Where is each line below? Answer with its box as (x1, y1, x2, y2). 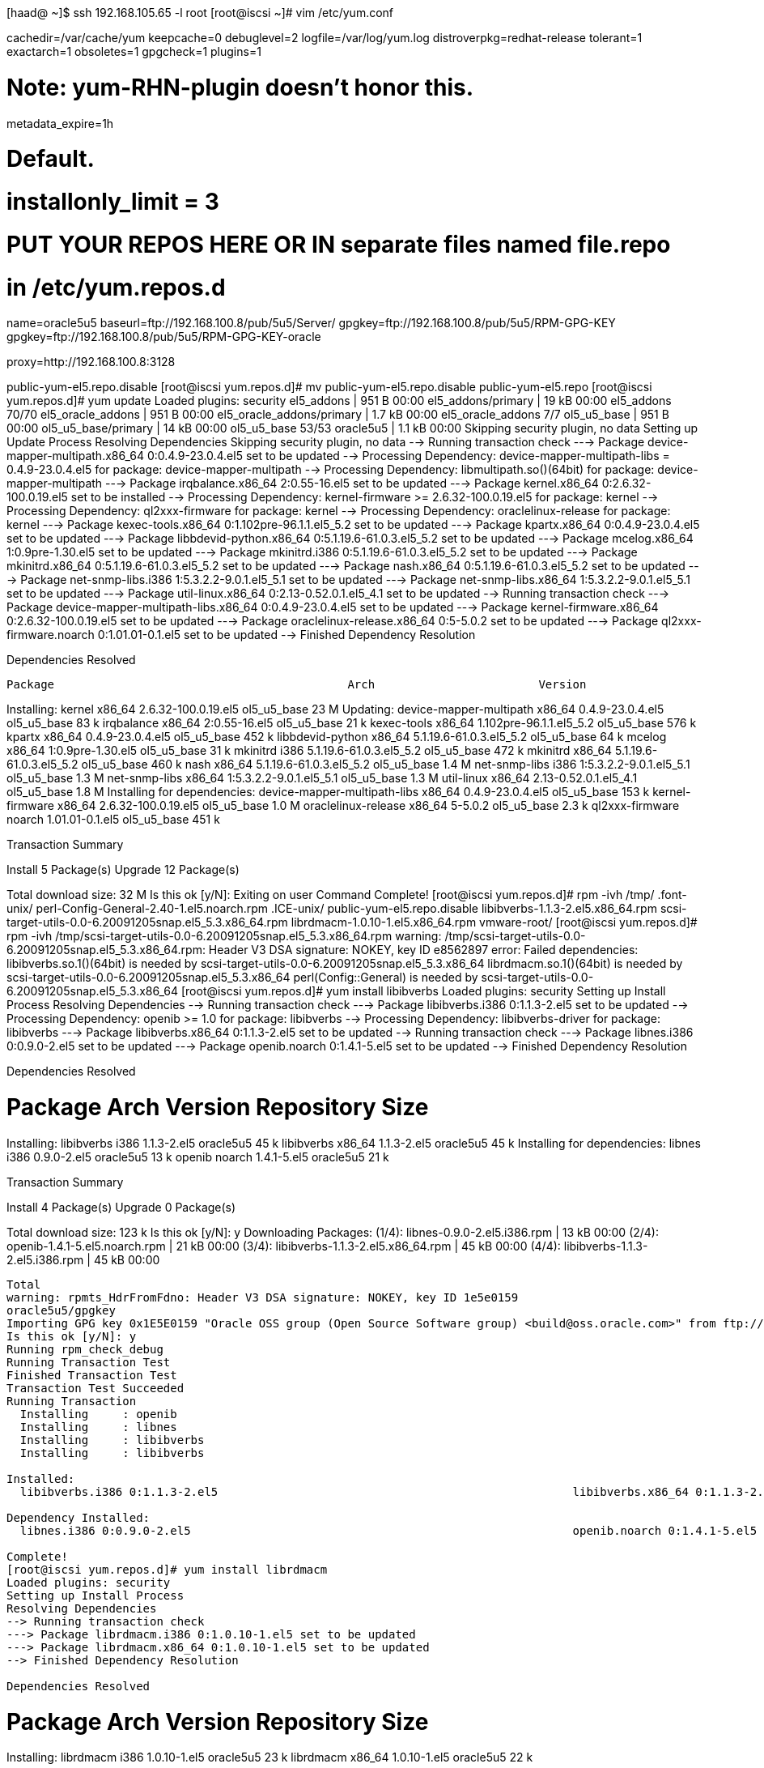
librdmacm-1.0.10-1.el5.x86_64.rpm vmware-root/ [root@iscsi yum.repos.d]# (291, 915, 698, 930)
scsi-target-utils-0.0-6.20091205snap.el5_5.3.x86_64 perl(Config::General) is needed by (6, 970, 478, 985)
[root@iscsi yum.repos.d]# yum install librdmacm (6, 1562, 328, 1576)
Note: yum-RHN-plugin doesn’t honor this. (6, 73, 474, 101)
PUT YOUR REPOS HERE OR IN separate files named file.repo (6, 230, 671, 258)
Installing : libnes (19, 1420, 177, 1434)
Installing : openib (19, 1407, 177, 1421)
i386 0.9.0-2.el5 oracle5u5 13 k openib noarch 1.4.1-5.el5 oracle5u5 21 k (6, 1149, 389, 1164)
